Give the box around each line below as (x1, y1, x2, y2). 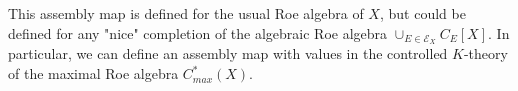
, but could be (379, 3, 466, 23)
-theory (463, 43, 508, 64)
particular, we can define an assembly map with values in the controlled (8, 43, 448, 64)
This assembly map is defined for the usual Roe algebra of (8, 3, 364, 23)
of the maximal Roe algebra (8, 63, 179, 84)
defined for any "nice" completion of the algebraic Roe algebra (8, 22, 388, 43)
